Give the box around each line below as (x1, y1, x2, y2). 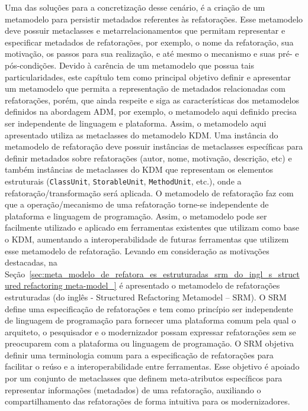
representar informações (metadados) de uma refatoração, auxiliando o (5, 383, 261, 396)
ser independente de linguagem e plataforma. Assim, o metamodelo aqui (5, 116, 267, 129)
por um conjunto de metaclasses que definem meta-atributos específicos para (5, 372, 283, 384)
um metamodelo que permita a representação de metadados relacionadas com (5, 82, 285, 95)
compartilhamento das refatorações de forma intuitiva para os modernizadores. (5, 395, 290, 407)
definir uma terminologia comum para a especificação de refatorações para (5, 348, 274, 361)
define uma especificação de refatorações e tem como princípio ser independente (5, 302, 293, 315)
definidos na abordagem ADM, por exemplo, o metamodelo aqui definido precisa (5, 105, 297, 118)
